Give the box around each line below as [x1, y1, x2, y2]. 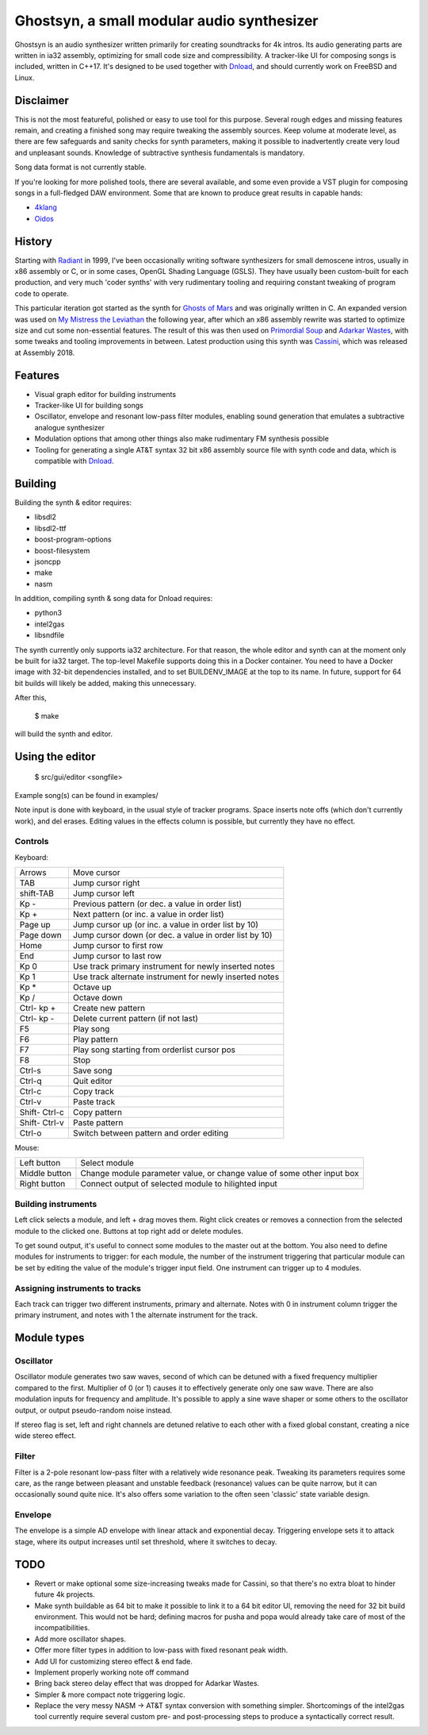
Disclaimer [14, 94, 69, 107]
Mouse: [14, 1143, 40, 1153]
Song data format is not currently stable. [14, 163, 147, 172]
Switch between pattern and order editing [72, 1128, 229, 1139]
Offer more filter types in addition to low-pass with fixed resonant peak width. [34, 1645, 289, 1655]
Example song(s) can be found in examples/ [14, 790, 159, 800]
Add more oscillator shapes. [34, 1634, 127, 1644]
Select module [80, 1158, 135, 1169]
